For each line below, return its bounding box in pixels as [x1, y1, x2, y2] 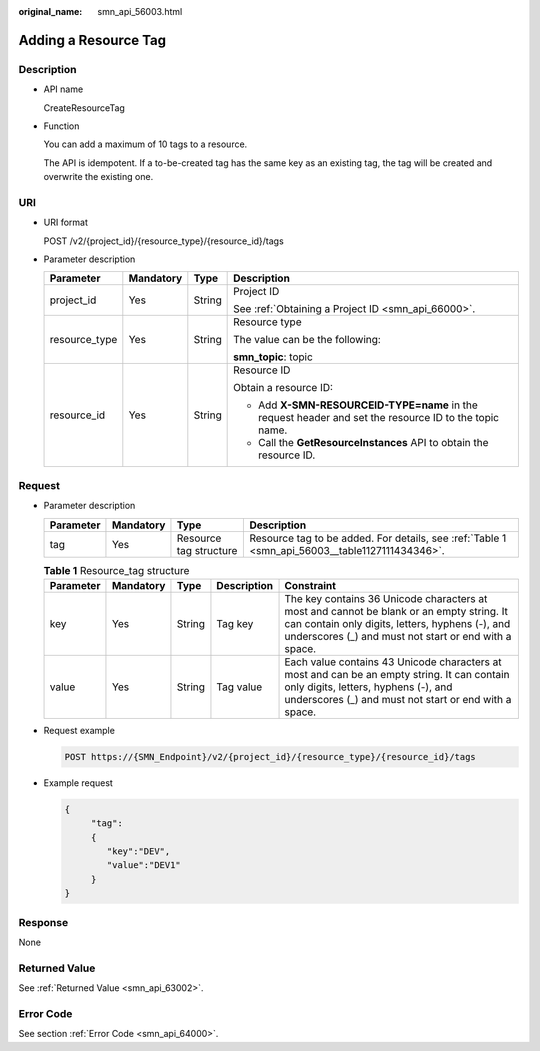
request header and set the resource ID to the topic [258, 411, 500, 425]
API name [43, 83, 84, 95]
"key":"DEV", [106, 846, 171, 857]
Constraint [284, 578, 337, 592]
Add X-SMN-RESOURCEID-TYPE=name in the [258, 398, 479, 412]
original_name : [18, 6, 83, 17]
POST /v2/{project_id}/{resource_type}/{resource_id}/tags [43, 235, 284, 247]
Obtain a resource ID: [233, 381, 334, 395]
